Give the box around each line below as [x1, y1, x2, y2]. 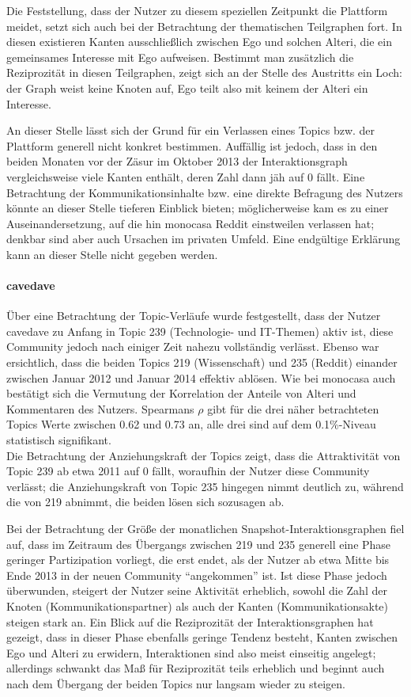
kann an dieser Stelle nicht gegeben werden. [6, 246, 218, 262]
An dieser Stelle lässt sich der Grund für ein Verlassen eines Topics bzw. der [6, 122, 375, 139]
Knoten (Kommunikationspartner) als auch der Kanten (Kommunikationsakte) [6, 597, 388, 614]
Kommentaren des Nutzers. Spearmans [6, 400, 194, 417]
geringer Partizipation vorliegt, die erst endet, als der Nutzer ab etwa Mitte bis [6, 551, 390, 568]
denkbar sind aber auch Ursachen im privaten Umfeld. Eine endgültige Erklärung [6, 230, 401, 247]
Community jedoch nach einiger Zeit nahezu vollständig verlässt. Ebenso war [6, 338, 379, 355]
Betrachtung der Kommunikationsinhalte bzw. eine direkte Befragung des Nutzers [6, 184, 403, 200]
